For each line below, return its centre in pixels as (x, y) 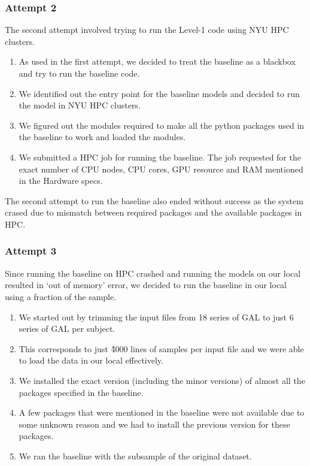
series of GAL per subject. (67, 329)
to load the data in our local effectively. (91, 360)
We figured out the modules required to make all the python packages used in (162, 125)
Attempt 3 (31, 251)
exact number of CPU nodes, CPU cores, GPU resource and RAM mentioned (161, 169)
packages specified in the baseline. (81, 392)
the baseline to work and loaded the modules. (102, 137)
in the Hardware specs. (61, 181)
